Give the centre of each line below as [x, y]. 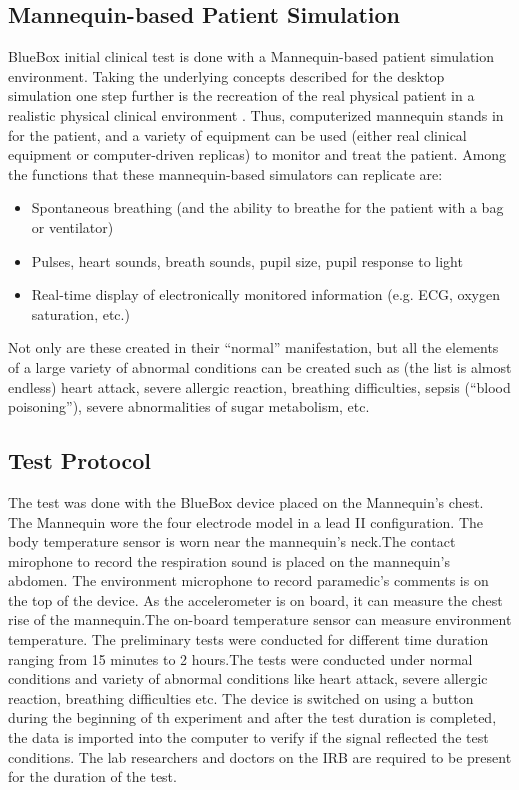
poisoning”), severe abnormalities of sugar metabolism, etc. [189, 406]
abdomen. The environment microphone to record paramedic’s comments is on [248, 580]
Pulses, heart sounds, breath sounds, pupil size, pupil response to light [247, 260]
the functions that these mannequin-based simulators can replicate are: [225, 173]
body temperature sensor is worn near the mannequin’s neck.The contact [232, 541]
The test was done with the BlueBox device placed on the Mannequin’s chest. [246, 501]
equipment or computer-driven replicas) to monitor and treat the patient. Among [257, 154]
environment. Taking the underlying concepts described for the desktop [226, 75]
